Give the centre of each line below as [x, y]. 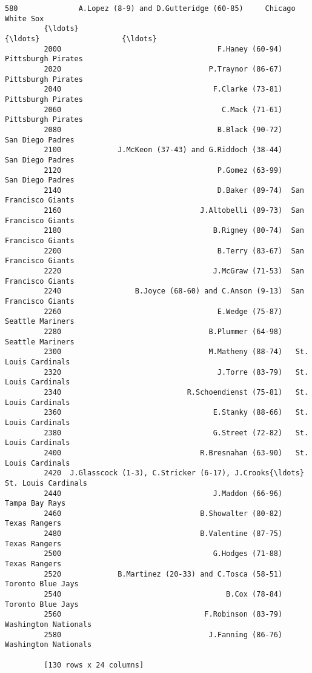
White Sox [25, 18]
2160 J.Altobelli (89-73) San [174, 211]
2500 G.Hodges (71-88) [163, 554]
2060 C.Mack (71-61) [163, 109]
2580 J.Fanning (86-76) [163, 634]
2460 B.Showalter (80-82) [163, 513]
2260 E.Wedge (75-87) [163, 311]
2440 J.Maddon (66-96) [163, 493]
